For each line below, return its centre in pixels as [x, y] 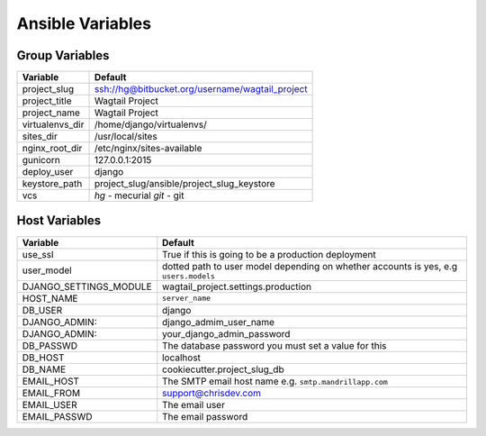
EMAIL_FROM [51, 393]
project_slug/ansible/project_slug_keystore [184, 184]
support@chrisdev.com [211, 393]
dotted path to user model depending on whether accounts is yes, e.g [310, 266]
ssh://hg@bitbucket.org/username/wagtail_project [201, 89]
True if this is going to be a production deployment [270, 254]
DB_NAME [44, 369]
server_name [187, 299]
